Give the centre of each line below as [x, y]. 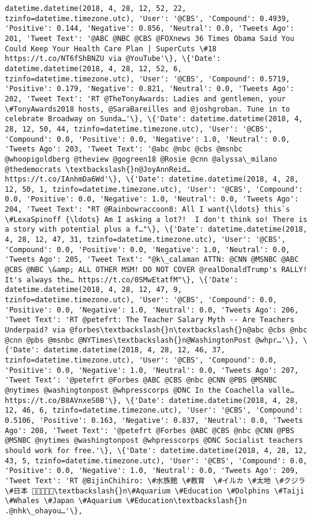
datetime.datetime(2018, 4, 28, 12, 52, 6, [94, 68]
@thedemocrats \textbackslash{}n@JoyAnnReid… [98, 169]
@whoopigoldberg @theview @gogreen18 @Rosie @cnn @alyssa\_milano [141, 159]
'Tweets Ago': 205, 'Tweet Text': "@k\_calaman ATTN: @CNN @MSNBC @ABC [152, 260]
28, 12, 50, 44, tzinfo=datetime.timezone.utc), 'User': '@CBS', [139, 129]
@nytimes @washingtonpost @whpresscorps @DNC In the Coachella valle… [150, 390]
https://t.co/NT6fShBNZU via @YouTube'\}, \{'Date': [113, 59]
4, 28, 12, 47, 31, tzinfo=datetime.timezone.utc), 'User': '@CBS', [145, 240]
